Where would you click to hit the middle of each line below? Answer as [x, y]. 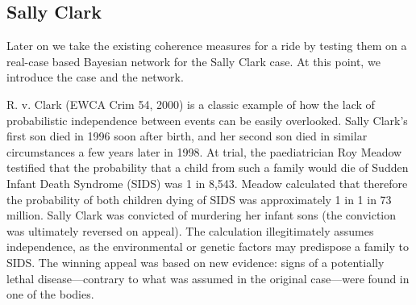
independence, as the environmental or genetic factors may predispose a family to [208, 247]
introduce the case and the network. [95, 77]
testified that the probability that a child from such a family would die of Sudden [208, 167]
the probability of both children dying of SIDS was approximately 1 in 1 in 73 [199, 199]
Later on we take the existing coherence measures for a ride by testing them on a [207, 46]
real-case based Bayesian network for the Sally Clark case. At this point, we [193, 61]
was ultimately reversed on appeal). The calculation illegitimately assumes [190, 230]
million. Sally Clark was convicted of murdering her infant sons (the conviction [202, 215]
